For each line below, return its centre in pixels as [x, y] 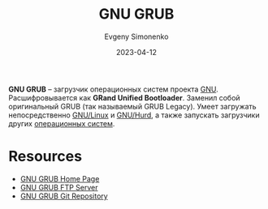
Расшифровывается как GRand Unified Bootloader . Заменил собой [125, 97]
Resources [45, 157]
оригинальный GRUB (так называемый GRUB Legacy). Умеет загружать [133, 106]
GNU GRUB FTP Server [59, 187]
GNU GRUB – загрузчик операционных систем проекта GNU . [114, 89]
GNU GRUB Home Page [60, 178]
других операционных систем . [62, 123]
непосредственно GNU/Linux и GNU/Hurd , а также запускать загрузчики [134, 115]
